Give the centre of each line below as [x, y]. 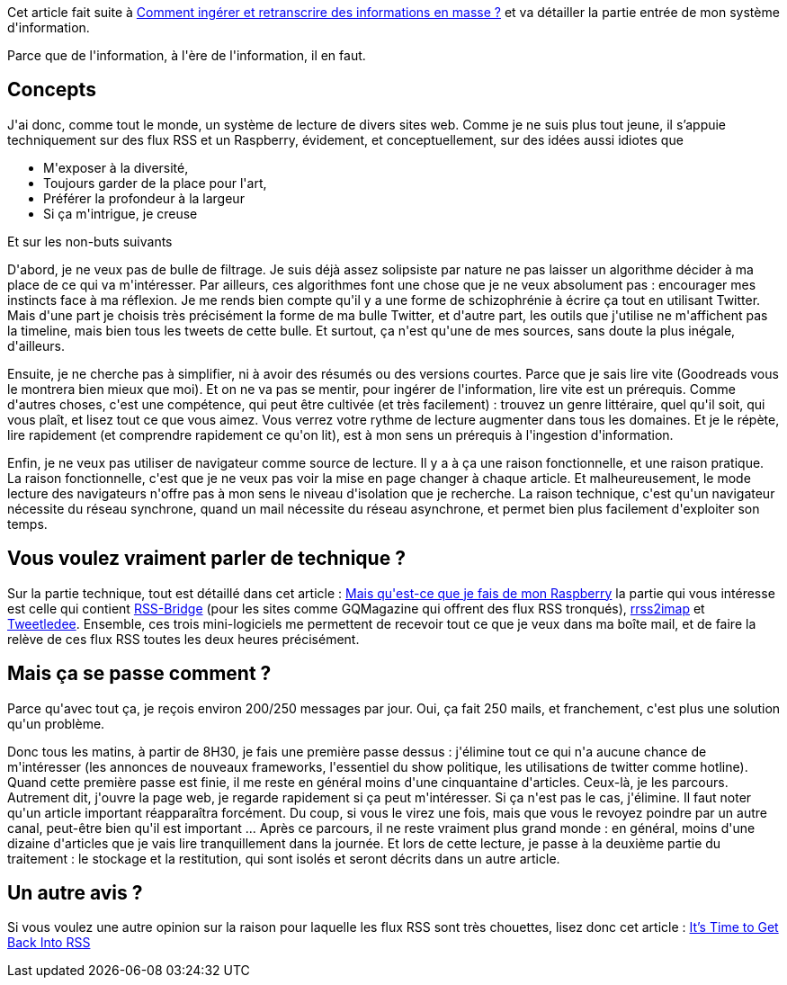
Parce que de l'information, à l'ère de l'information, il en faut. [187, 55]
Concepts [52, 90]
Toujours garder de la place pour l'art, [155, 183]
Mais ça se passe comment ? [139, 674]
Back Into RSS [49, 943]
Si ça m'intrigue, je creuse [121, 213]
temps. [27, 524]
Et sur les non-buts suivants [90, 241]
